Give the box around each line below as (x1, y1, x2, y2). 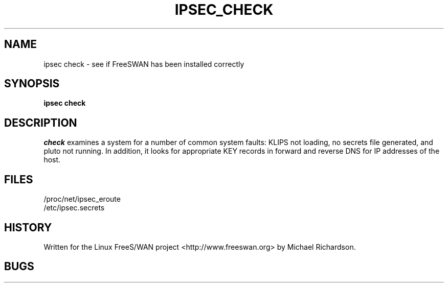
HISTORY (4, 221, 52, 234)
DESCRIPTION (4, 116, 77, 129)
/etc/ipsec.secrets (43, 203, 105, 212)
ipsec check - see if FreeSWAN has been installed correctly (43, 59, 244, 68)
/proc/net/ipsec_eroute (43, 195, 121, 204)
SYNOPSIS (4, 77, 60, 90)
